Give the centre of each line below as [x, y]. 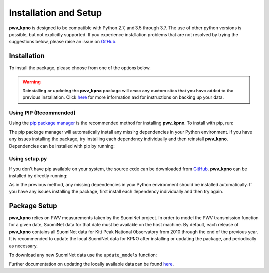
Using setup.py [28, 159]
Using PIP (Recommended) [42, 113]
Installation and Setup [56, 13]
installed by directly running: [38, 176]
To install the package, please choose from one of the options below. [80, 68]
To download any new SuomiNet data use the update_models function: [83, 255]
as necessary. [24, 246]
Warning [32, 82]
